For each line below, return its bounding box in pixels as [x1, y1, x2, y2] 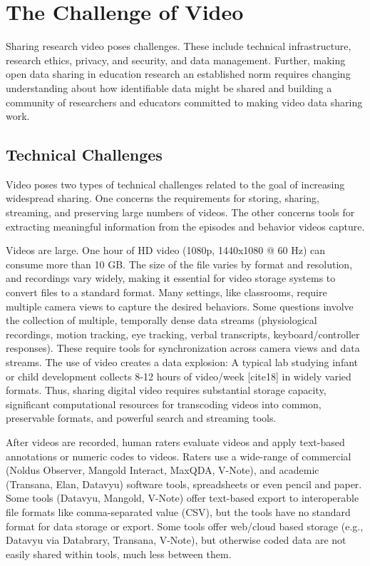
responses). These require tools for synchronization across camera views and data [6, 340, 360, 355]
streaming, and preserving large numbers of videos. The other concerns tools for [6, 205, 355, 220]
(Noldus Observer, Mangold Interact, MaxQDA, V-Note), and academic [6, 463, 319, 477]
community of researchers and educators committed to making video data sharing [6, 94, 363, 109]
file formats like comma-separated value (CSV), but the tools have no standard [6, 504, 351, 519]
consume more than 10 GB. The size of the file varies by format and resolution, [6, 256, 353, 271]
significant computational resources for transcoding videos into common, [6, 396, 322, 411]
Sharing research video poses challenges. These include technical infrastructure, [6, 39, 351, 54]
